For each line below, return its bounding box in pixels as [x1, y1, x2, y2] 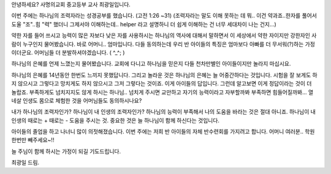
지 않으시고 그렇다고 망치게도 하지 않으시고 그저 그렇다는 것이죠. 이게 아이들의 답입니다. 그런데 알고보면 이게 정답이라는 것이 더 [11, 80, 312, 87]
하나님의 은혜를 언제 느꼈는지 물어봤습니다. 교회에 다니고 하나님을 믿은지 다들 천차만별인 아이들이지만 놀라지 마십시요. [11, 60, 291, 67]
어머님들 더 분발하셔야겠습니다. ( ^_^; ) [34, 49, 125, 56]
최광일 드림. [11, 159, 40, 166]
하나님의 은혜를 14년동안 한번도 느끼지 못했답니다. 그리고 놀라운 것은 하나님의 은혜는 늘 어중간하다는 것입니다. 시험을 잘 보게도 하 [11, 71, 318, 79]
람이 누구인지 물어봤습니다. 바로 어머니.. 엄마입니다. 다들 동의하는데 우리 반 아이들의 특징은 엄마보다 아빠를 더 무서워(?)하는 [11, 40, 304, 48]
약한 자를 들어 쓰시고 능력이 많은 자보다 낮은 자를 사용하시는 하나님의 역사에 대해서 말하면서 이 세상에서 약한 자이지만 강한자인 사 [11, 32, 317, 39]
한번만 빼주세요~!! [11, 136, 55, 143]
